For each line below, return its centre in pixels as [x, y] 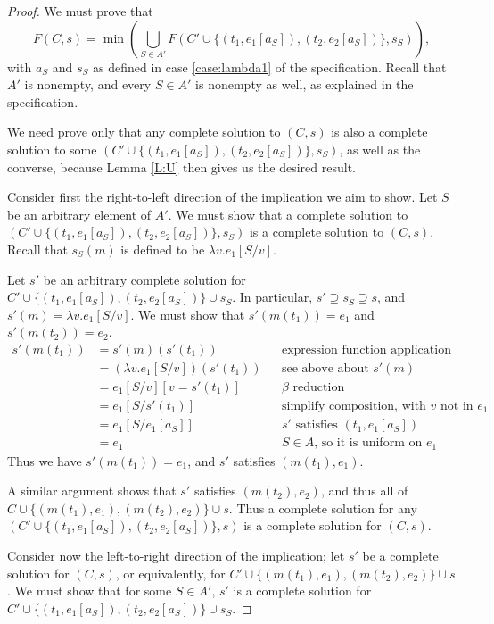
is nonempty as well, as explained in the [305, 84]
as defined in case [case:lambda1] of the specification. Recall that [270, 67]
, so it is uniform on [368, 443]
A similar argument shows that [92, 491]
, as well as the [380, 149]
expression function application [366, 349]
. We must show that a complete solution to [288, 214]
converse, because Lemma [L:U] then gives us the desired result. [181, 166]
